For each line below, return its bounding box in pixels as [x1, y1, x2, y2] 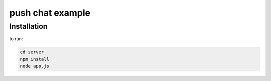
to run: [9, 36, 23, 42]
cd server [20, 49, 44, 55]
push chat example [9, 7, 90, 18]
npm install [20, 56, 50, 62]
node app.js [20, 63, 50, 69]
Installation [9, 22, 48, 31]
